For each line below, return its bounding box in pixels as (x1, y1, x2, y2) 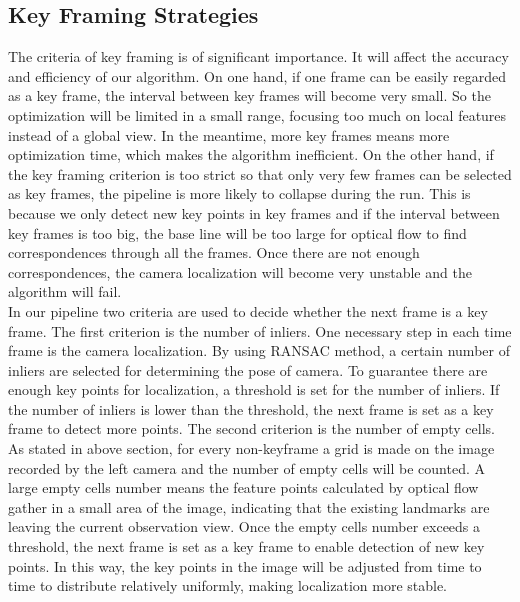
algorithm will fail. (8, 281, 122, 302)
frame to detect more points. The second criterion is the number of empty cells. (8, 418, 495, 439)
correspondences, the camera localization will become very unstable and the (8, 261, 472, 282)
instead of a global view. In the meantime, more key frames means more (8, 124, 450, 145)
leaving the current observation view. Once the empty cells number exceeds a (8, 516, 481, 537)
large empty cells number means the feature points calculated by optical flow (8, 477, 479, 498)
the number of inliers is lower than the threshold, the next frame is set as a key (8, 398, 494, 419)
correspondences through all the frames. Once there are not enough (8, 242, 420, 263)
